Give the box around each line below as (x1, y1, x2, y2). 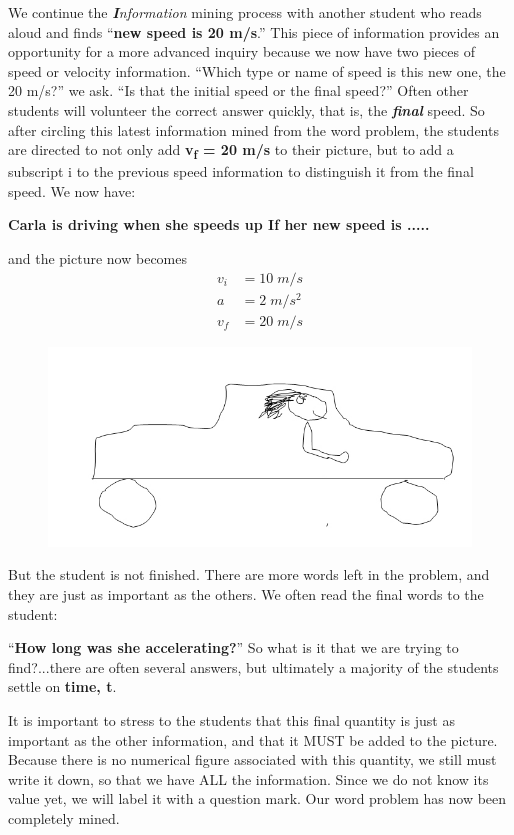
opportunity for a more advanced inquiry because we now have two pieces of (8, 41, 475, 62)
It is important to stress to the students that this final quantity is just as (8, 710, 455, 731)
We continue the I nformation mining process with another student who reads (8, 2, 482, 22)
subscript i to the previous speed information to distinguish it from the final (8, 161, 474, 182)
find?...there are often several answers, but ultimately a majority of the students (8, 656, 499, 677)
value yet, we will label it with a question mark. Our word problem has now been (8, 788, 507, 809)
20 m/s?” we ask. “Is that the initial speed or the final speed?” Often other (8, 80, 469, 101)
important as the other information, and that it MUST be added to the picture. (8, 729, 498, 750)
